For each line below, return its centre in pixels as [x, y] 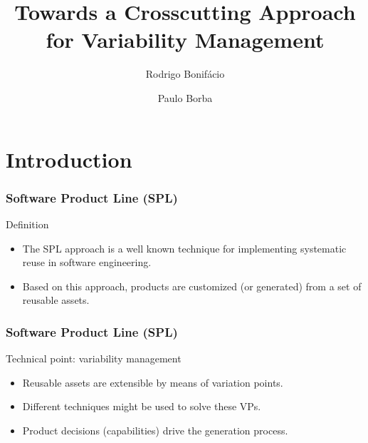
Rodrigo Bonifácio [185, 74]
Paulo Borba [185, 97]
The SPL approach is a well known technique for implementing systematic [184, 248]
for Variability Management [185, 40]
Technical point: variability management [94, 358]
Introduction [69, 159]
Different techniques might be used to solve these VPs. [142, 406]
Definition [27, 224]
